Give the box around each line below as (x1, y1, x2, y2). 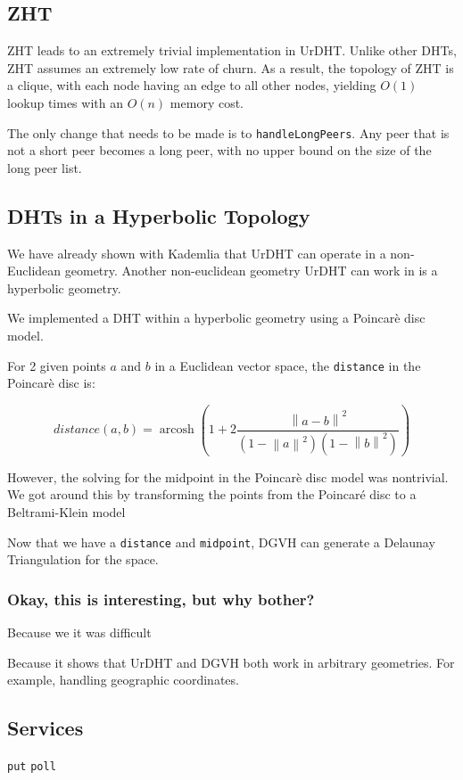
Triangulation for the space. (7, 550, 159, 569)
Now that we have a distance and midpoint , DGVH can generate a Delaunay (7, 532, 435, 551)
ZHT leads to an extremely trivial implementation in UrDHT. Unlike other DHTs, (7, 41, 457, 60)
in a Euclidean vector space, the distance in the (154, 356, 421, 374)
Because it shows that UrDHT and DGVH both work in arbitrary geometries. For (7, 653, 455, 671)
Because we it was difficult (7, 623, 152, 642)
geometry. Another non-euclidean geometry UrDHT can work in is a (64, 261, 438, 280)
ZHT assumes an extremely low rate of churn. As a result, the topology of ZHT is (7, 58, 454, 77)
